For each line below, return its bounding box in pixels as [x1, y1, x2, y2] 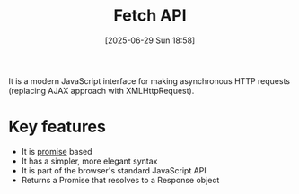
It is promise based [21, 146, 92, 156]
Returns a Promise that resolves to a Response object [21, 174, 220, 185]
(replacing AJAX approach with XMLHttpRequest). [8, 85, 195, 96]
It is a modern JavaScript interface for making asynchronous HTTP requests [8, 75, 291, 86]
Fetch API [113, 5, 187, 26]
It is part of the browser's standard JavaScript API [21, 164, 207, 175]
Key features [8, 117, 107, 137]
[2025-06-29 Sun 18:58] [104, 35, 196, 46]
